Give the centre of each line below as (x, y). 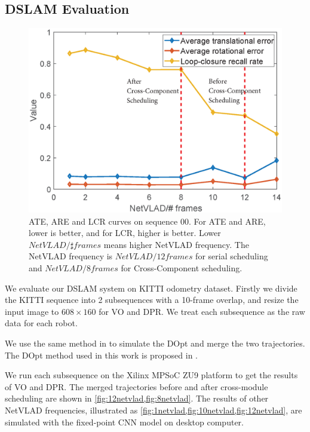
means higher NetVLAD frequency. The (176, 244)
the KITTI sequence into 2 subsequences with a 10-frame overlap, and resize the (152, 300)
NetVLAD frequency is (71, 256)
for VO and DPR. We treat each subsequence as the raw (202, 311)
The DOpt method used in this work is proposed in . (101, 355)
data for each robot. (41, 323)
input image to (32, 311)
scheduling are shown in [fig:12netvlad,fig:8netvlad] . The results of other (137, 398)
